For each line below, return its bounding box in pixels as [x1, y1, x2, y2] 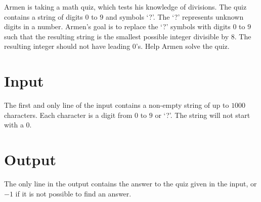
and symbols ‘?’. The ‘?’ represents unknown [105, 11, 244, 22]
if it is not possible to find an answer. [15, 188, 132, 198]
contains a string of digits [4, 11, 83, 22]
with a [4, 119, 24, 130]
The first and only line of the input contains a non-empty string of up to [4, 100, 229, 110]
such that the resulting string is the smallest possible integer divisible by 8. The [4, 31, 251, 41]
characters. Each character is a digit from [4, 109, 133, 120]
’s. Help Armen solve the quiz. [136, 41, 230, 51]
